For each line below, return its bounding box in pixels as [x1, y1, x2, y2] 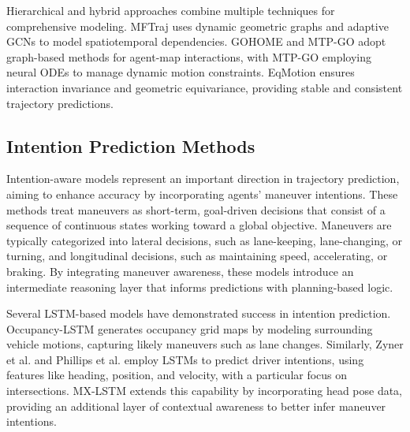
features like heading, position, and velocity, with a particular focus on [6, 367, 348, 383]
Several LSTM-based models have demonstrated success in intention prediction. [6, 305, 391, 322]
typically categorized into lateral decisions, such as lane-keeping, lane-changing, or [6, 232, 403, 248]
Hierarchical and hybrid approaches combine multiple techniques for [6, 2, 335, 18]
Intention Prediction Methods [6, 133, 255, 158]
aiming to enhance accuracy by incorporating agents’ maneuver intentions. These [6, 185, 398, 202]
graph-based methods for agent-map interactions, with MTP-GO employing [6, 48, 372, 65]
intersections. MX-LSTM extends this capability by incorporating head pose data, [6, 382, 403, 399]
